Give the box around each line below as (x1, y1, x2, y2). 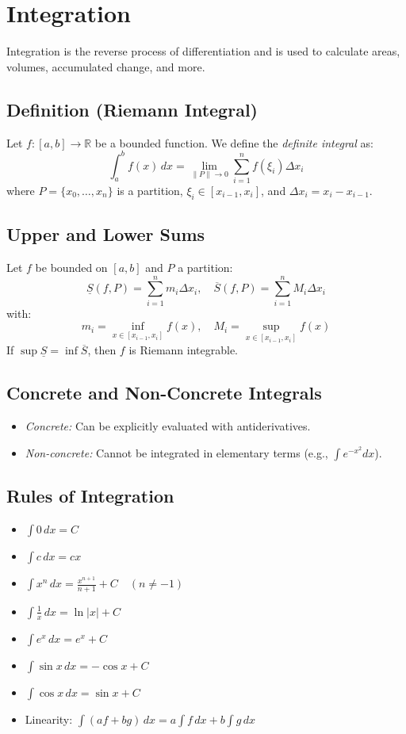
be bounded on (35, 258, 108, 275)
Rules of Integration (6, 484, 174, 508)
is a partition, (117, 182, 183, 198)
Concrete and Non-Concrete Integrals (6, 380, 322, 405)
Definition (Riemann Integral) (6, 97, 258, 121)
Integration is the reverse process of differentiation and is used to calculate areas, (6, 43, 400, 59)
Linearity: (25, 710, 73, 727)
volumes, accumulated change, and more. (6, 58, 205, 75)
